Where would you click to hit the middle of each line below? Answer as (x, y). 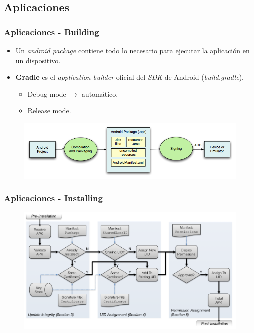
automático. (100, 94)
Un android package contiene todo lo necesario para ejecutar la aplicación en (133, 50)
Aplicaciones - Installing (53, 198)
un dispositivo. (38, 60)
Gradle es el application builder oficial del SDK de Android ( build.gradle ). (130, 77)
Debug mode (47, 94)
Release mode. (49, 111)
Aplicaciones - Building (52, 32)
